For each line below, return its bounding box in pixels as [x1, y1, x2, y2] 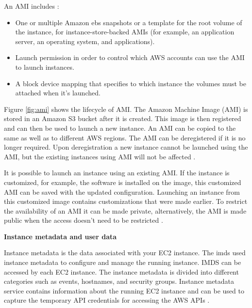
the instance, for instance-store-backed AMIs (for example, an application [15, 27, 235, 37]
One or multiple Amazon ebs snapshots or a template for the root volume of [15, 17, 242, 27]
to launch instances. [15, 62, 74, 72]
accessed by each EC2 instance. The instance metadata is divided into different [4, 266, 239, 277]
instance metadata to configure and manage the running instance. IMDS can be [4, 257, 241, 267]
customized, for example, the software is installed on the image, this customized [4, 177, 241, 187]
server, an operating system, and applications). [15, 36, 155, 46]
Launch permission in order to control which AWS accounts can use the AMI [15, 52, 245, 62]
